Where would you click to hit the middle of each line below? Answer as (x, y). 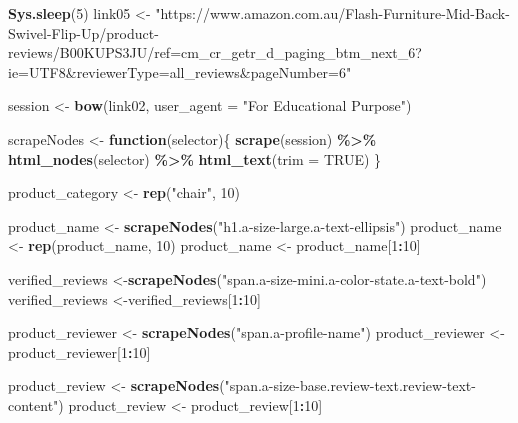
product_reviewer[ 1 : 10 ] (79, 351)
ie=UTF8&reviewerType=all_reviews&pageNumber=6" (180, 71)
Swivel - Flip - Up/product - (83, 32)
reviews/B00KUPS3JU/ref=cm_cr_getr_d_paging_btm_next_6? (215, 52)
